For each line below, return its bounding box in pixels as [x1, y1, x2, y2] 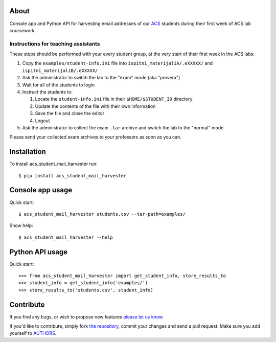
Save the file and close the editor [35, 110, 105, 117]
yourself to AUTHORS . [9, 330, 57, 336]
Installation [9, 147, 46, 156]
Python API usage [9, 247, 68, 256]
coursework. [9, 27, 36, 33]
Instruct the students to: [22, 89, 73, 95]
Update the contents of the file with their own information [35, 103, 156, 109]
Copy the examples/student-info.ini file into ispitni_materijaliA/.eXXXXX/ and [22, 60, 213, 66]
